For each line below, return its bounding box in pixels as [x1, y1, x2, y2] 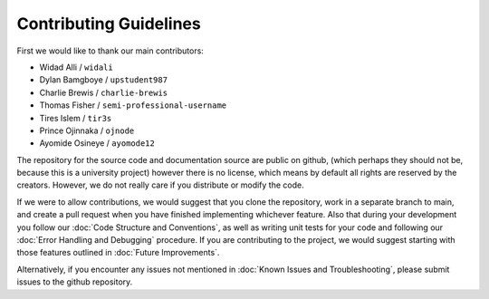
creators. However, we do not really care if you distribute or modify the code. [16, 179, 304, 190]
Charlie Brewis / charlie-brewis [39, 87, 168, 98]
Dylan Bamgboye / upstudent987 [39, 74, 168, 85]
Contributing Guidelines [16, 14, 201, 34]
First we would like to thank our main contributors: [16, 45, 204, 56]
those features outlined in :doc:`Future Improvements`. [16, 247, 220, 258]
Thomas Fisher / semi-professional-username [39, 100, 226, 111]
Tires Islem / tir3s [39, 112, 112, 123]
